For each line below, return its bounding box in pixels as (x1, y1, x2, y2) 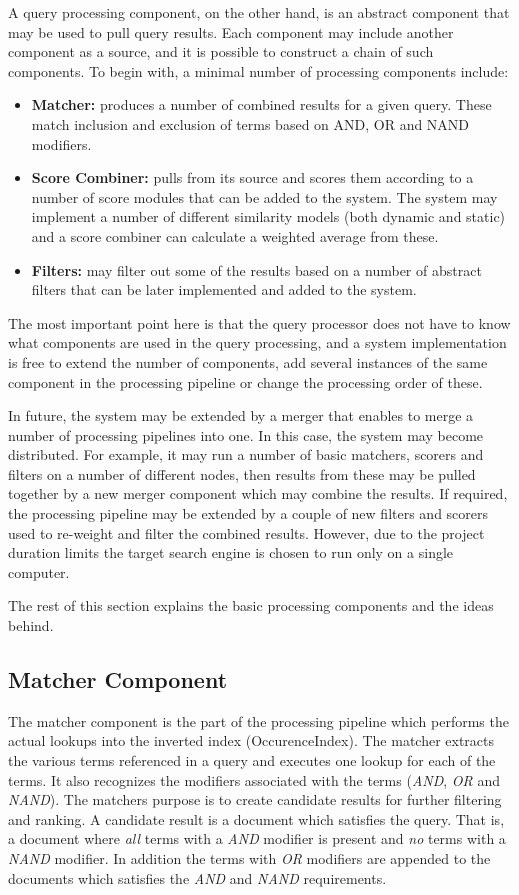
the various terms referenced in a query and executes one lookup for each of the (8, 750, 496, 771)
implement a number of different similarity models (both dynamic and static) (31, 206, 506, 227)
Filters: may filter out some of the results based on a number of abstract (31, 259, 482, 280)
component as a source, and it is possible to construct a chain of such (8, 41, 434, 62)
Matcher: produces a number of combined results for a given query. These (31, 94, 492, 115)
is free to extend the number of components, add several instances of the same (8, 351, 488, 372)
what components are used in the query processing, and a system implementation (8, 332, 507, 353)
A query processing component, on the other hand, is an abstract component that (8, 2, 510, 22)
